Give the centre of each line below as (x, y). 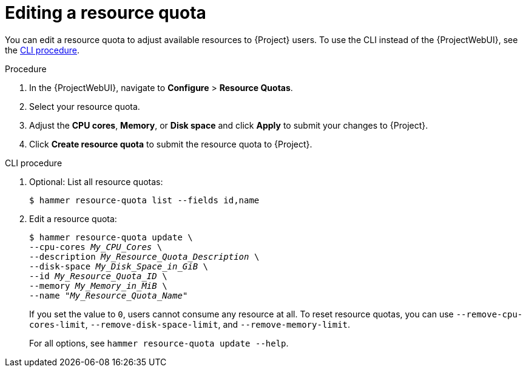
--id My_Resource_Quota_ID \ (98, 276)
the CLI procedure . (42, 50)
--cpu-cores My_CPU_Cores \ (96, 247)
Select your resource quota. (85, 106)
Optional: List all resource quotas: (96, 181)
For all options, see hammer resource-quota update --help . (159, 343)
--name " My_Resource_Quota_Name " (109, 295)
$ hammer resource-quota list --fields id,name (144, 200)
